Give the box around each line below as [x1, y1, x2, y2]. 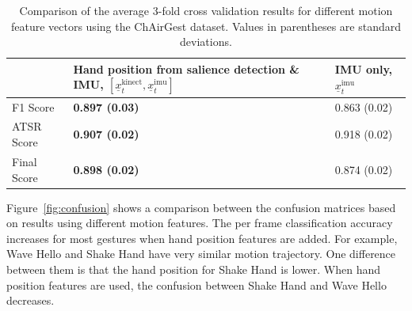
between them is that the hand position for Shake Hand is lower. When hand [6, 260, 381, 277]
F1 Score [12, 98, 55, 115]
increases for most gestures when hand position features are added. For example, [6, 229, 398, 246]
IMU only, [334, 61, 393, 78]
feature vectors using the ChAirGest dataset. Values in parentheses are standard [10, 17, 402, 34]
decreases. [6, 292, 55, 309]
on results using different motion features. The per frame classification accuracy [6, 214, 393, 231]
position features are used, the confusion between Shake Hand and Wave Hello [6, 276, 387, 293]
